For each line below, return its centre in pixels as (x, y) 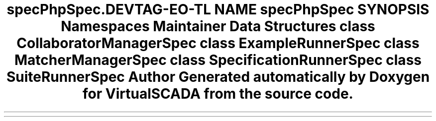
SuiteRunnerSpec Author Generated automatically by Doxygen (218, 77)
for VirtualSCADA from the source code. (218, 94)
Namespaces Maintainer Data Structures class (218, 26)
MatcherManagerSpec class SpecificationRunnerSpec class (218, 60)
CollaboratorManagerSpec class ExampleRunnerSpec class (218, 43)
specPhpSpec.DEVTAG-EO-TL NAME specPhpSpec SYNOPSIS (218, 9)
